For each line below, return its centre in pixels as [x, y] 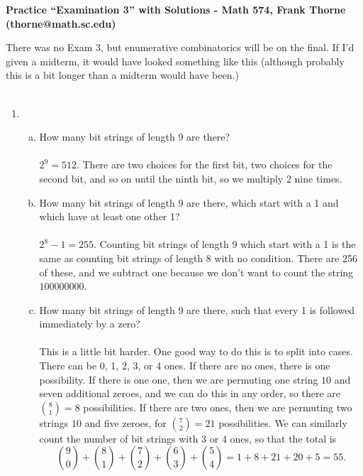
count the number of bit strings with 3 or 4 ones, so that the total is [188, 438]
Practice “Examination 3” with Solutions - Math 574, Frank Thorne [176, 9]
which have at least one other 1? [110, 216]
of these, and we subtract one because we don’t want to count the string [196, 272]
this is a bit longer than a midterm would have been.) [122, 75]
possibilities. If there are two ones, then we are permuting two [218, 407]
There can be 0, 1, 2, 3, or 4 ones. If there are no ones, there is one [185, 366]
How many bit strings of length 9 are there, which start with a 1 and [189, 202]
